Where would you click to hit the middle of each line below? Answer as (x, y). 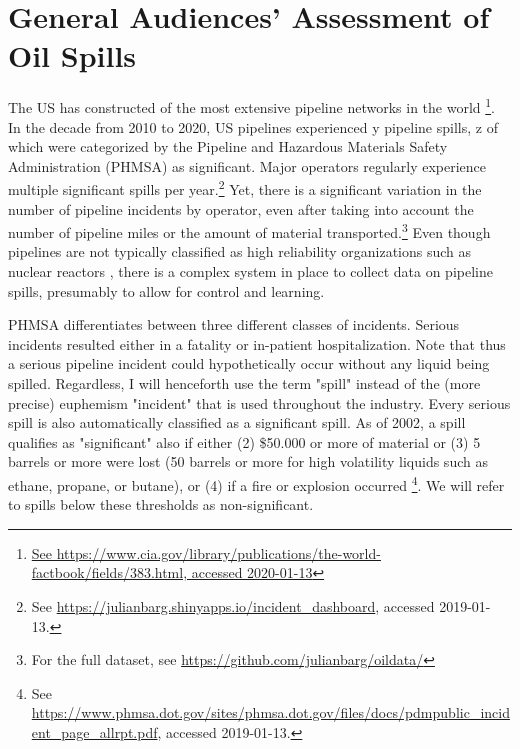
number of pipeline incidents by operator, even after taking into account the (241, 208)
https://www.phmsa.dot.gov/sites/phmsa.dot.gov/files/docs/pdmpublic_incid (270, 712)
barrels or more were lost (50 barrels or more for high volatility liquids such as (248, 461)
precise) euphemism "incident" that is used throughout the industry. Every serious (259, 402)
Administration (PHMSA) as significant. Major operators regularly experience (247, 165)
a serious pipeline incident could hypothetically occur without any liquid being (249, 363)
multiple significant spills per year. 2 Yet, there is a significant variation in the (245, 187)
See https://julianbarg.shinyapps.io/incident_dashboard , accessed (233, 606)
